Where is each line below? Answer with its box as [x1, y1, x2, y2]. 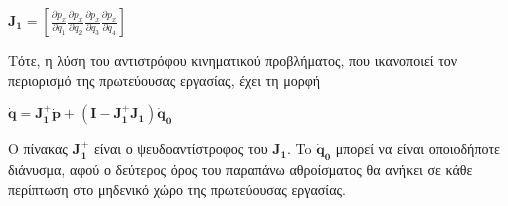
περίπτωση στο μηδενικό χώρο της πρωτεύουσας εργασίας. [8, 178, 346, 199]
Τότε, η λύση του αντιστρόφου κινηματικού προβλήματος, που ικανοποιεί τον [8, 50, 458, 70]
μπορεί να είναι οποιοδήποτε [335, 138, 501, 159]
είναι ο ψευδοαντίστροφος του [93, 138, 268, 159]
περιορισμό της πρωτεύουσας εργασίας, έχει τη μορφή [8, 69, 321, 90]
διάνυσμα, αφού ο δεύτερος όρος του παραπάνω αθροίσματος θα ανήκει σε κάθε [8, 158, 473, 179]
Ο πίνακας [8, 138, 68, 159]
